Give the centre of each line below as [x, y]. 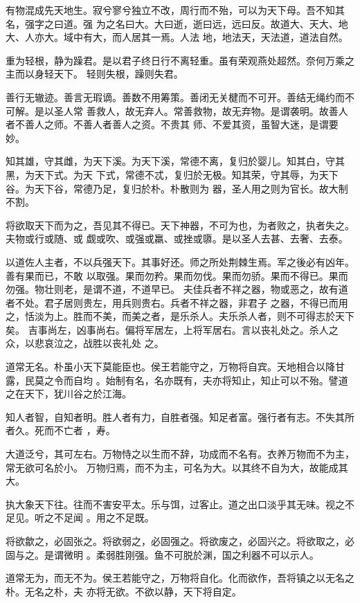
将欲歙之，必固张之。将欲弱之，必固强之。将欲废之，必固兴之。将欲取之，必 [180, 541]
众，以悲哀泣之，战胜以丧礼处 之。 [85, 343]
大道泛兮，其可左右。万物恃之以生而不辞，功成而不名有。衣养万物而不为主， [180, 454]
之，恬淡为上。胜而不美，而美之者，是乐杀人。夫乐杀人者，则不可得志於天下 [180, 316]
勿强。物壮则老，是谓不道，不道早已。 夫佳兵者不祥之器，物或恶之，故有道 [177, 289]
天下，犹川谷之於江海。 [78, 394]
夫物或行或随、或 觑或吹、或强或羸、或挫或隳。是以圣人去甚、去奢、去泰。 [177, 238]
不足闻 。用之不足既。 [104, 517]
